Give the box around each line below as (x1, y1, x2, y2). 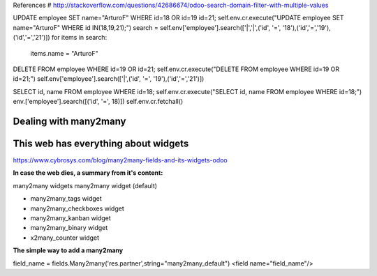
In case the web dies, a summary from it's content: (13, 169, 163, 177)
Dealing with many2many (13, 115, 126, 127)
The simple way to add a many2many (13, 246, 124, 254)
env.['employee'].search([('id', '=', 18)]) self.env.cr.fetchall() (13, 98, 184, 106)
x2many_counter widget (30, 233, 100, 242)
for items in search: (51, 33, 108, 42)
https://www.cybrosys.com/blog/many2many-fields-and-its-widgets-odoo (13, 156, 228, 164)
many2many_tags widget (30, 194, 103, 203)
